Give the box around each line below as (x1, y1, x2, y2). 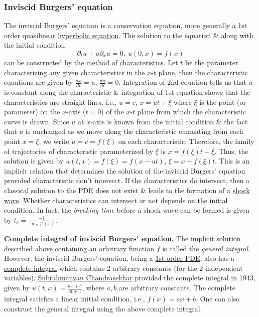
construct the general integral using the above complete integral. (4, 303, 202, 313)
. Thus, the (214, 145, 248, 156)
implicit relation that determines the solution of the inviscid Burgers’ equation (4, 165, 245, 176)
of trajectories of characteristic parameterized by (4, 145, 154, 156)
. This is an (215, 155, 250, 166)
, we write (39, 135, 69, 146)
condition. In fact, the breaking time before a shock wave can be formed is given (4, 205, 249, 215)
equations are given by (4, 77, 73, 87)
